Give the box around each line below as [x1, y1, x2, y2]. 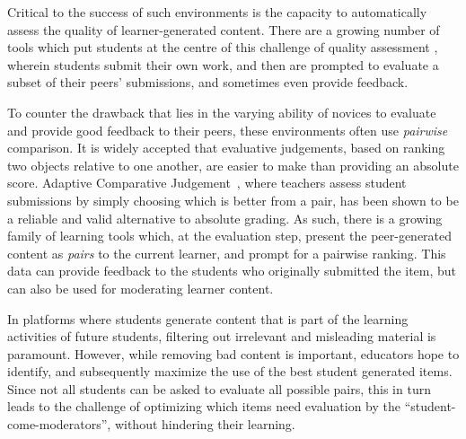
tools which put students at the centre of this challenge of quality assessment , [7, 38, 438, 57]
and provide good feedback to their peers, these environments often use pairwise [7, 120, 448, 139]
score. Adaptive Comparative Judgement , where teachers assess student [7, 173, 407, 192]
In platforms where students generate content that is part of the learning [7, 309, 409, 328]
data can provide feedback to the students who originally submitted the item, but [7, 261, 457, 280]
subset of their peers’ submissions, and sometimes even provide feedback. [7, 73, 409, 92]
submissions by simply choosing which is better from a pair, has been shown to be [7, 190, 459, 209]
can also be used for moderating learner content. [7, 278, 274, 297]
